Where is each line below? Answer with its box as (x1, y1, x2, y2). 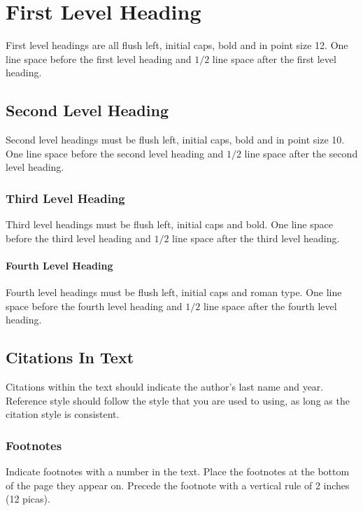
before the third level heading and (6, 230, 151, 245)
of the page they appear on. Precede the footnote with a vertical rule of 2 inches (6, 477, 350, 492)
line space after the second (244, 146, 358, 160)
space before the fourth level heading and (6, 298, 183, 313)
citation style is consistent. (6, 407, 120, 421)
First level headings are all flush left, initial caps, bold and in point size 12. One (6, 38, 348, 52)
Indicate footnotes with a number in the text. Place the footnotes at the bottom (6, 464, 350, 479)
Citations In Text (6, 346, 134, 368)
